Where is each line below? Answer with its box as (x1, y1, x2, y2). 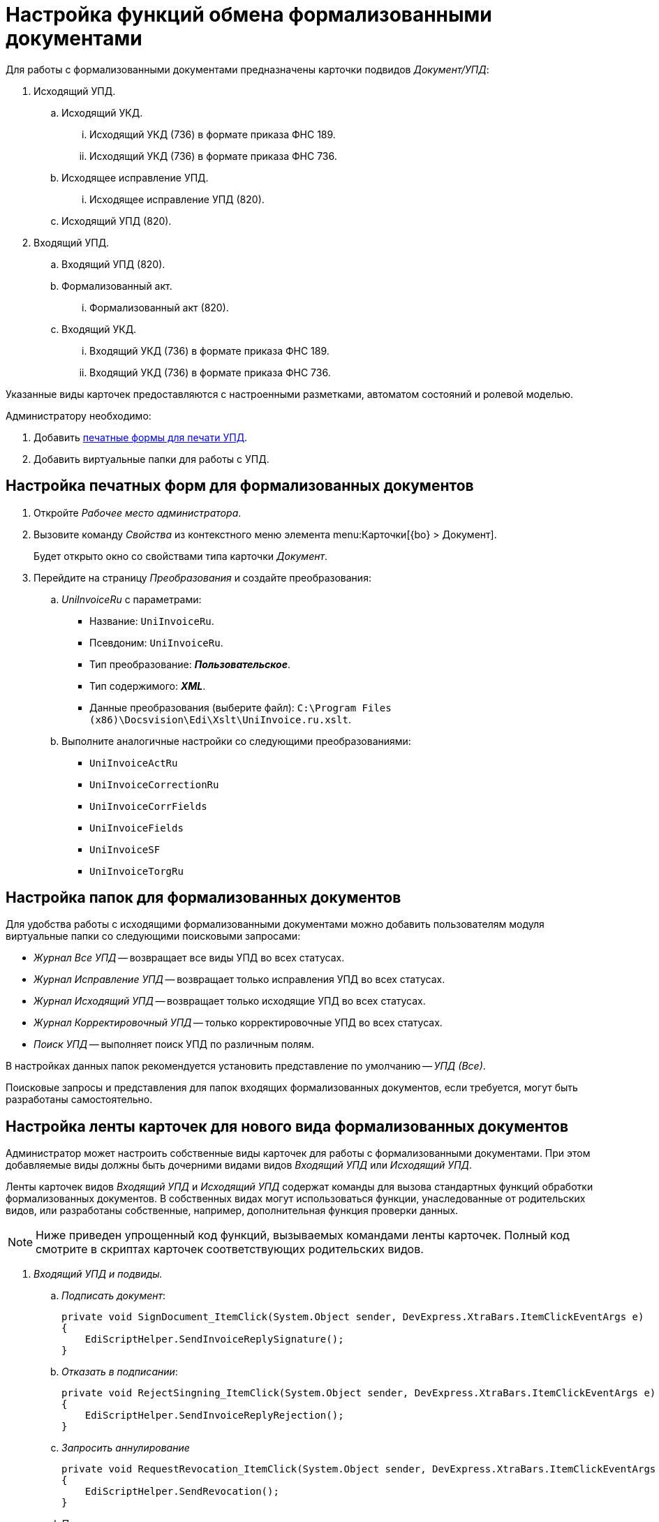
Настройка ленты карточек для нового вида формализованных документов (6, 1117, 569, 1135)
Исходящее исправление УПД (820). (89, 193, 265, 205)
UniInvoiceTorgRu (89, 865, 184, 877)
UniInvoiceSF (89, 843, 161, 855)
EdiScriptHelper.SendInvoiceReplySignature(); (84, 1333, 344, 1345)
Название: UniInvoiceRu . (89, 614, 214, 627)
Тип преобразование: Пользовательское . (89, 658, 290, 670)
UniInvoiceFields (89, 822, 184, 834)
